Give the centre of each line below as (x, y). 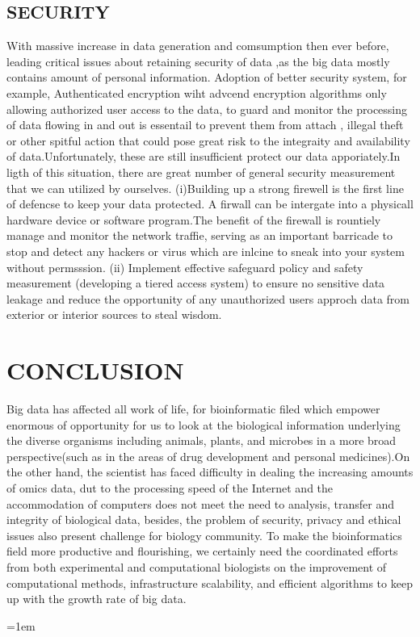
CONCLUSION (95, 370)
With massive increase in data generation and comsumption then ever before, (198, 46)
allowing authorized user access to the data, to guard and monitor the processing (207, 109)
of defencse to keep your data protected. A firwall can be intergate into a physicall (210, 204)
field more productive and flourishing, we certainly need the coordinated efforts (202, 551)
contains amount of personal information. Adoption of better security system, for (207, 77)
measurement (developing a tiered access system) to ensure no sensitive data (196, 283)
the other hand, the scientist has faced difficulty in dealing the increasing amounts (210, 472)
